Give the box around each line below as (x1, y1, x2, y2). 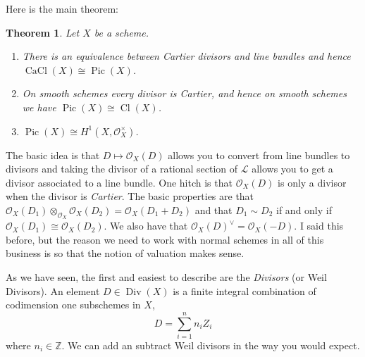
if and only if (276, 202, 332, 217)
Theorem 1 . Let (6, 25, 80, 39)
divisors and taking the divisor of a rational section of (6, 161, 238, 176)
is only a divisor (278, 175, 347, 189)
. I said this (294, 218, 344, 233)
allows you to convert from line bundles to (168, 147, 350, 162)
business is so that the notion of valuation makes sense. (6, 246, 245, 261)
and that (194, 202, 233, 217)
